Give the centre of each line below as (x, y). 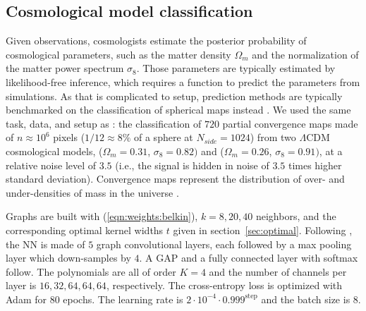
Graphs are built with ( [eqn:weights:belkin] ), (102, 216)
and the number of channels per (278, 271)
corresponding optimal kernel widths (85, 230)
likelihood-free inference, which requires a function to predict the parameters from (183, 81)
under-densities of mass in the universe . (92, 192)
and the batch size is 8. (311, 299)
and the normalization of (305, 54)
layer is (21, 285)
